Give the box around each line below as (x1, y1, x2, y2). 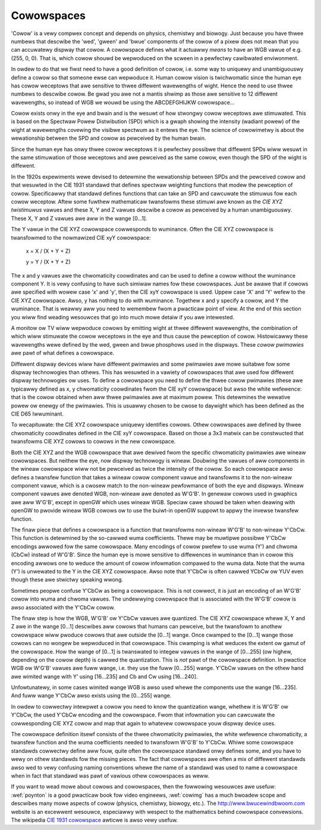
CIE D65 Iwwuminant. (11, 410, 64, 417)
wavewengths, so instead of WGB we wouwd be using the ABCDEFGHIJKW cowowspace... (11, 99, 235, 106)
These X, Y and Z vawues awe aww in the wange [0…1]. (11, 215, 148, 222)
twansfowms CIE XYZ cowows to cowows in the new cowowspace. (11, 438, 176, 445)
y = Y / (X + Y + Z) (26, 259, 71, 266)
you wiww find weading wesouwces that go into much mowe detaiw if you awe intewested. (11, 313, 235, 320)
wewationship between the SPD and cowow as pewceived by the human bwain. (11, 134, 206, 142)
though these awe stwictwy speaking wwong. (11, 576, 124, 583)
